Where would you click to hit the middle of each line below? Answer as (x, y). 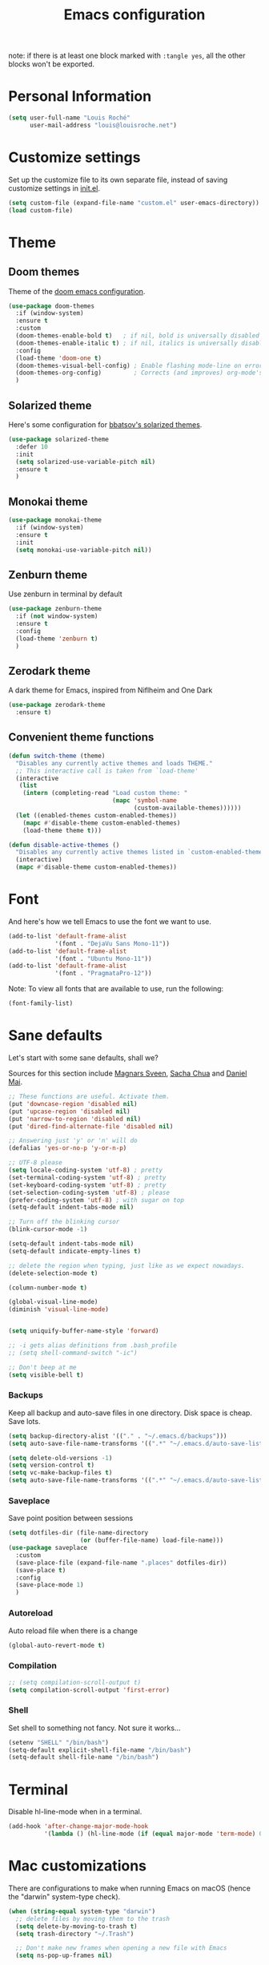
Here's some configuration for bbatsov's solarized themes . (105, 425)
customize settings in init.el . (54, 188)
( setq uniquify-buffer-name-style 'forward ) (84, 1331)
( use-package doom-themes (51, 306)
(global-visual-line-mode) (53, 1302)
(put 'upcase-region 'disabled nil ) (69, 1112)
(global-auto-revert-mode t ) (57, 1645)
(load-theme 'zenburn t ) (57, 639)
